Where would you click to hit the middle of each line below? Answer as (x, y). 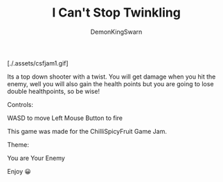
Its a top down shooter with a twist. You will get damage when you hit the (111, 77)
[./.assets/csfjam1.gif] (38, 63)
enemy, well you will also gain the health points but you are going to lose (110, 83)
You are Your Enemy (36, 158)
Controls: (20, 104)
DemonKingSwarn (116, 32)
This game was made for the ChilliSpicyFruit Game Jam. (87, 131)
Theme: (18, 144)
